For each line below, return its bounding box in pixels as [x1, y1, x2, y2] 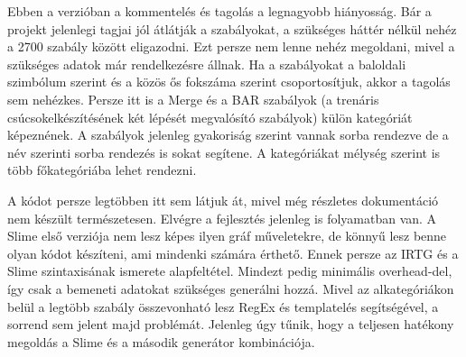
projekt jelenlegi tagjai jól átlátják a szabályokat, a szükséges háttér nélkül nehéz [7, 19, 457, 38]
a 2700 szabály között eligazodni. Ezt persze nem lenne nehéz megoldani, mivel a [7, 37, 455, 56]
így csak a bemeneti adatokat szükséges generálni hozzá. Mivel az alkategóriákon [7, 279, 454, 297]
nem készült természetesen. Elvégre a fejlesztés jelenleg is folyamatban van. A [7, 208, 437, 227]
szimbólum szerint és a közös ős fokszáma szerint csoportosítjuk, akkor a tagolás [7, 72, 451, 91]
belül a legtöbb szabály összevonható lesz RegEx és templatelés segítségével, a [7, 297, 439, 316]
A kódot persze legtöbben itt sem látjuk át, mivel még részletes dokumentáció [7, 190, 439, 209]
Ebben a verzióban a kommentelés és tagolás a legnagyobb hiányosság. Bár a [7, 2, 432, 20]
